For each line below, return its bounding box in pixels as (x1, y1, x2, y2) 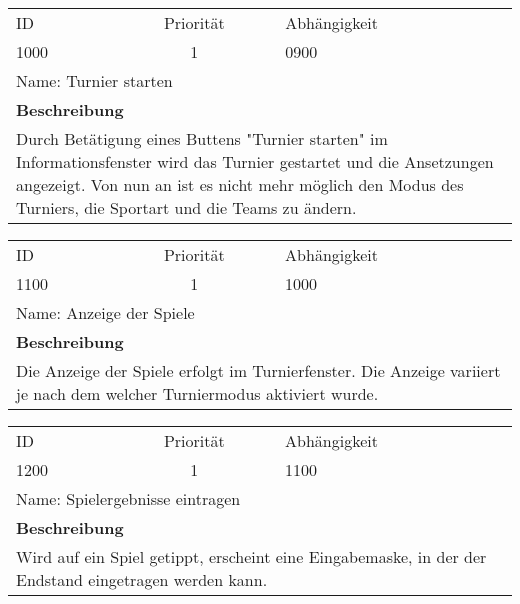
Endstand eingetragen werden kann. (16, 568, 268, 591)
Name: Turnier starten (16, 69, 173, 92)
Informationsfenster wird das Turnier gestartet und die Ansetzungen (16, 150, 494, 173)
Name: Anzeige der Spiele (16, 301, 195, 324)
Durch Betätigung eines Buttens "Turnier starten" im (16, 127, 388, 150)
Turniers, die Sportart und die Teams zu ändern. (16, 196, 357, 219)
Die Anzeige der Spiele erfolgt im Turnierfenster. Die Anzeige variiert (16, 359, 501, 382)
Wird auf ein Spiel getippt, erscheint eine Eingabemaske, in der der (16, 545, 487, 568)
